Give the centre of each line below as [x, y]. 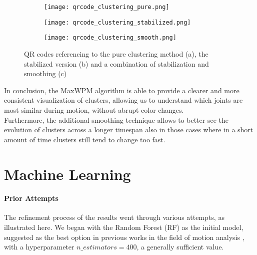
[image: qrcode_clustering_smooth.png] [110, 38]
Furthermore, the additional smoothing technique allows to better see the [116, 119]
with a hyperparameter [39, 247]
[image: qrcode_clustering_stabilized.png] [117, 22]
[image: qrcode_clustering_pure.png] [107, 7]
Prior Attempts [31, 198]
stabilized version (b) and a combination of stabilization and [116, 63]
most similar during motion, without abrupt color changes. [94, 109]
